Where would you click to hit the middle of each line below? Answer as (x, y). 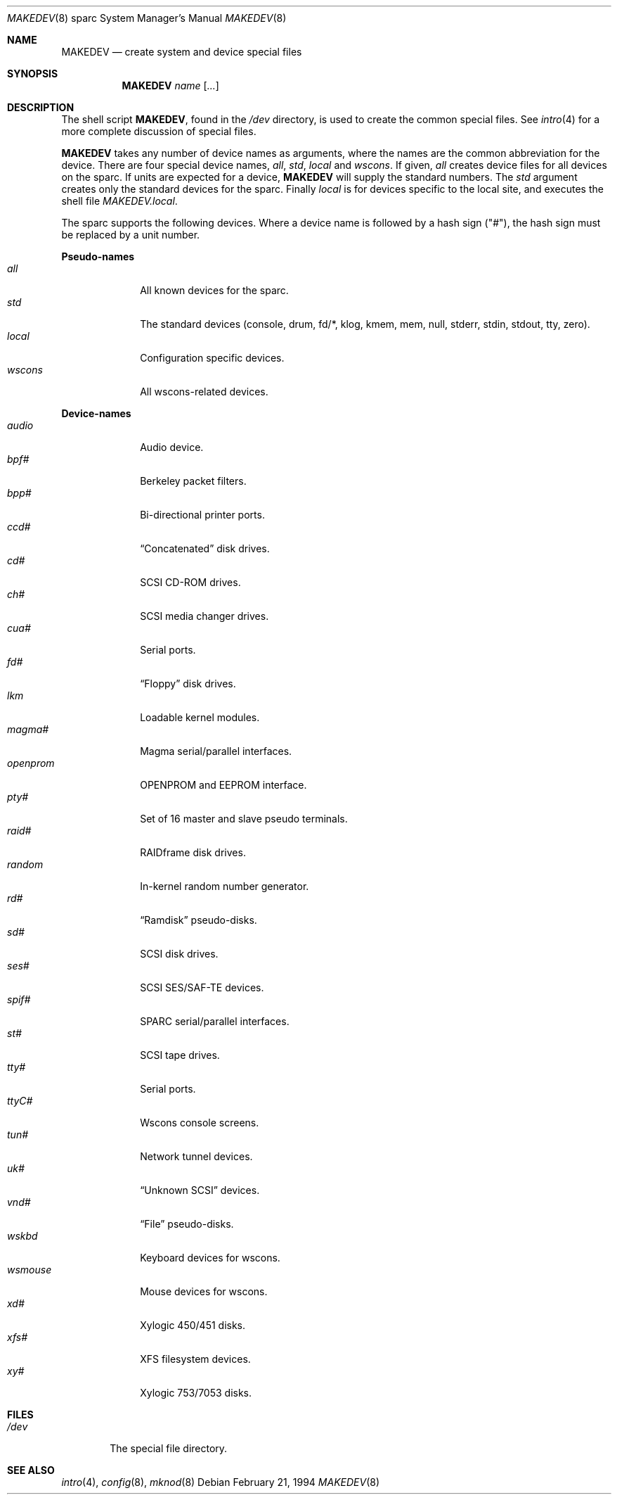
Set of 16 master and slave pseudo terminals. (244, 819)
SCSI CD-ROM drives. (190, 582)
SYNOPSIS (33, 74)
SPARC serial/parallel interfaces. (215, 1021)
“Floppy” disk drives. (188, 684)
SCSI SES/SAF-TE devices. (202, 987)
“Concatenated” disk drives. (205, 548)
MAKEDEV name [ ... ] (170, 85)
